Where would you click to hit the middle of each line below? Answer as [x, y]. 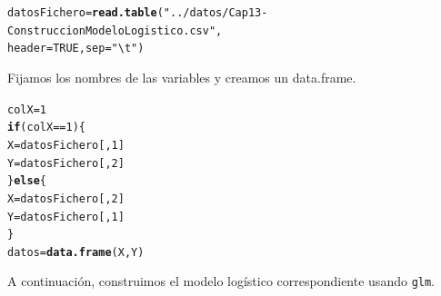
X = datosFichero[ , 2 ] [66, 198]
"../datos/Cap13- [215, 13]
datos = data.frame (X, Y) [76, 252]
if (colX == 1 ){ [46, 128]
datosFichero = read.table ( [85, 13]
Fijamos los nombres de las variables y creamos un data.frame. [182, 77]
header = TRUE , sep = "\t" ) [76, 49]
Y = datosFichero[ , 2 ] [66, 163]
